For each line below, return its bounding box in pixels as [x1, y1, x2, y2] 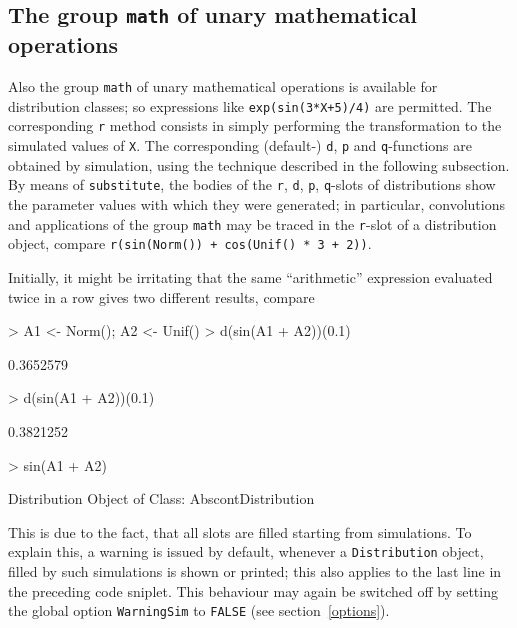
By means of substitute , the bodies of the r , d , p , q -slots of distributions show [8, 174, 496, 195]
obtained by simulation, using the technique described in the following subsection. [8, 154, 510, 175]
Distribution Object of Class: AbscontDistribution [8, 488, 315, 509]
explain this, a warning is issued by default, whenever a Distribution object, [8, 541, 484, 562]
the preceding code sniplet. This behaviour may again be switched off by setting [8, 580, 498, 601]
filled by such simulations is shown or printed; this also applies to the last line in [8, 560, 502, 581]
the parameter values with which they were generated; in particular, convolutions [8, 194, 505, 215]
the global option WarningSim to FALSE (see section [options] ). [8, 600, 390, 621]
